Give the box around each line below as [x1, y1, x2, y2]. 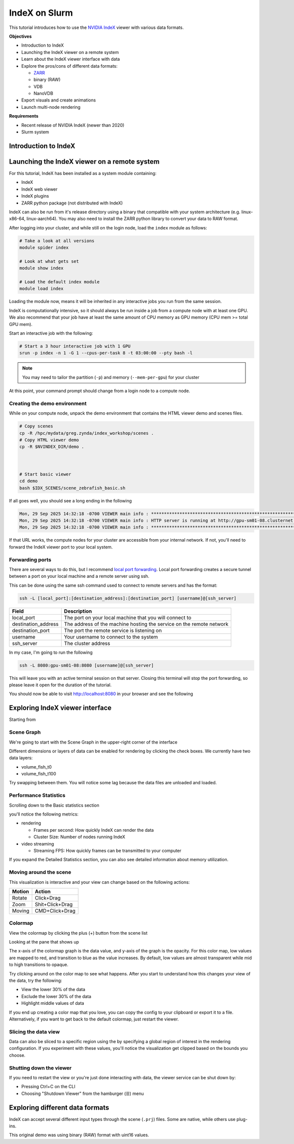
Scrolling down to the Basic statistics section [9, 802, 99, 808]
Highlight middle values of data [21, 1000, 84, 1006]
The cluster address [64, 640, 110, 647]
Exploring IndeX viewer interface [9, 704, 112, 712]
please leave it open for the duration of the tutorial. [9, 682, 112, 688]
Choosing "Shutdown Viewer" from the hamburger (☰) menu [21, 1091, 144, 1096]
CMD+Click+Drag [35, 907, 75, 914]
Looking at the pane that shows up [9, 939, 79, 945]
